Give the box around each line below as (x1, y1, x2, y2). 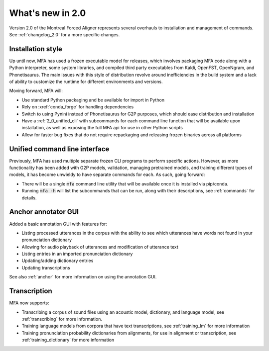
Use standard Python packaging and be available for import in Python (21, 97, 164, 103)
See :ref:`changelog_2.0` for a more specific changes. (9, 31, 120, 37)
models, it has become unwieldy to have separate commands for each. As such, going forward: (9, 172, 205, 177)
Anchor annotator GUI (9, 208, 79, 216)
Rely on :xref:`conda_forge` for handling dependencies (21, 104, 134, 110)
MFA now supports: (9, 300, 49, 306)
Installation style (9, 45, 62, 53)
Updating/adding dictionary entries (21, 258, 94, 263)
